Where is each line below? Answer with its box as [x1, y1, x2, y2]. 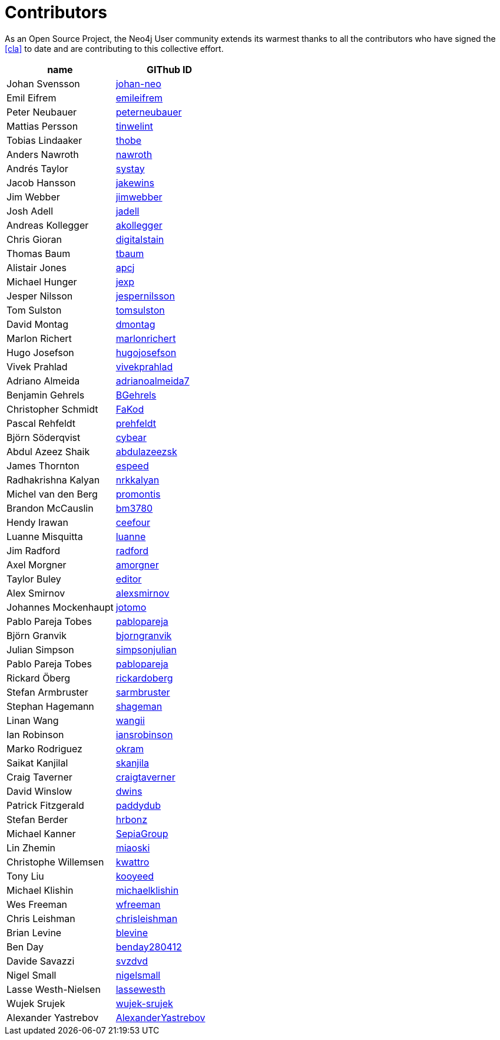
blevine [115, 926, 148, 939]
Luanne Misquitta [6, 530, 83, 542]
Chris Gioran [6, 233, 62, 245]
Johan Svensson [6, 77, 80, 90]
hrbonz [115, 813, 148, 825]
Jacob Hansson [6, 176, 76, 189]
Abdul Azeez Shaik [6, 445, 90, 458]
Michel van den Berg [6, 488, 98, 500]
